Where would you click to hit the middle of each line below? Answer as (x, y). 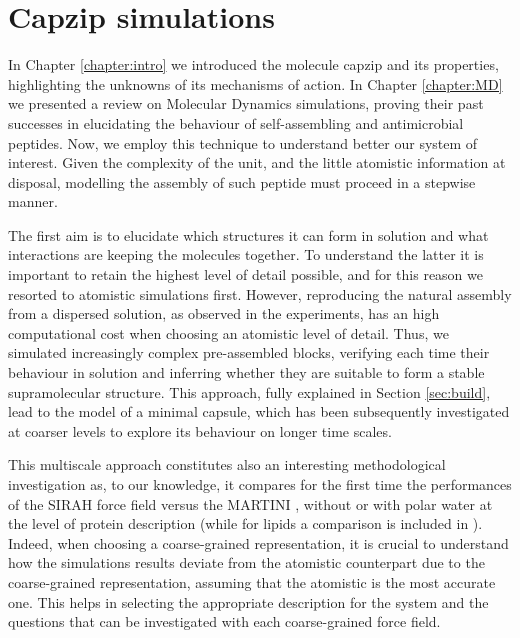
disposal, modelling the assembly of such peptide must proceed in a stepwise (242, 181)
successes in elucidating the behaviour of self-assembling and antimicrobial (236, 122)
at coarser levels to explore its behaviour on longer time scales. (200, 430)
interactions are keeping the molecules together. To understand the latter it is (246, 254)
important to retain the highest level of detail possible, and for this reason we (245, 274)
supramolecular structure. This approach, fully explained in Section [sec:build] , (249, 391)
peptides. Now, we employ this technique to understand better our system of (243, 142)
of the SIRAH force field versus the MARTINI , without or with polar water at (250, 503)
